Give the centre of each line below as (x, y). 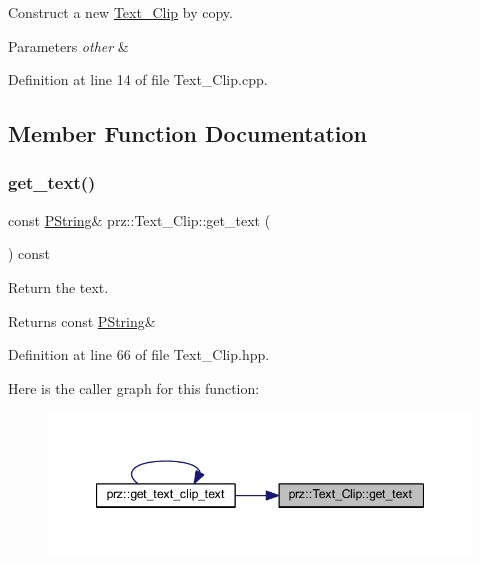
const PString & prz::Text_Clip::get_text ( (139, 219)
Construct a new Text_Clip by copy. (120, 12)
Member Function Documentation (188, 133)
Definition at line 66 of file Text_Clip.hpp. (139, 354)
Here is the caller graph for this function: (134, 387)
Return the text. (58, 286)
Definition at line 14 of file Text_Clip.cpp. (138, 79)
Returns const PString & (82, 320)
